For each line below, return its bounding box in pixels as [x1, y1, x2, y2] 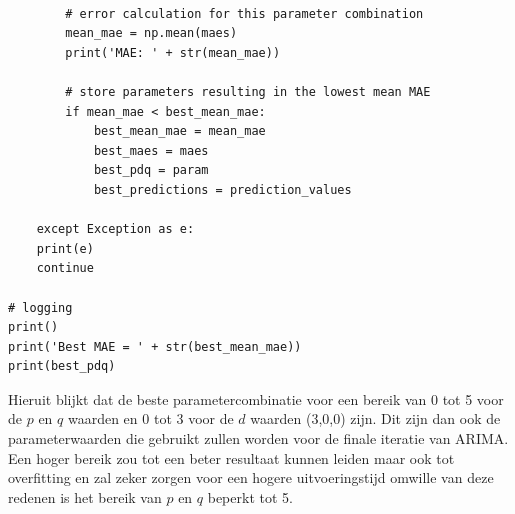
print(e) [36, 241, 94, 256]
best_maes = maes [93, 143, 209, 158]
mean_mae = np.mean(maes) [65, 26, 238, 41]
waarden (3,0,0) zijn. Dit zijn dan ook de [250, 408, 501, 429]
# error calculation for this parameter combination [65, 6, 424, 21]
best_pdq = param [93, 163, 209, 178]
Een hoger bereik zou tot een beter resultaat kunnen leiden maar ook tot [8, 447, 455, 468]
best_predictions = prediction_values [93, 182, 352, 197]
